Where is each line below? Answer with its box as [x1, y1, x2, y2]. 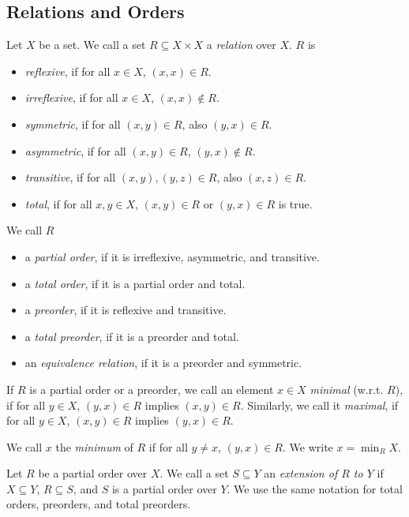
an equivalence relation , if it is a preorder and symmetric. [24, 354, 302, 371]
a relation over [206, 36, 276, 53]
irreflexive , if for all [24, 89, 118, 106]
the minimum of [55, 438, 133, 455]
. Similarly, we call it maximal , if [240, 396, 399, 413]
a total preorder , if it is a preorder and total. [24, 328, 239, 344]
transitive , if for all [24, 169, 116, 185]
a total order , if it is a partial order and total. [24, 275, 246, 291]
